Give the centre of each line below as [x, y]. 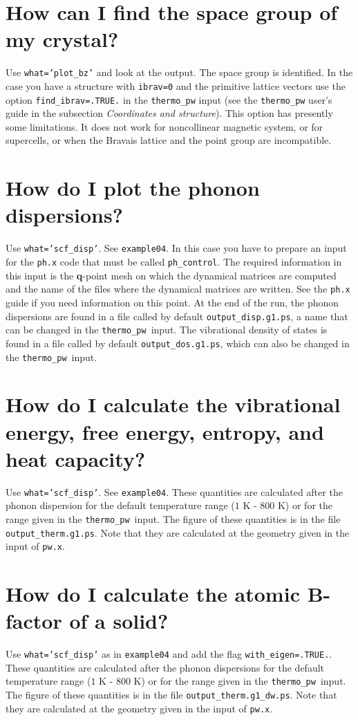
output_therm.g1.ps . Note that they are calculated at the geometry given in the [178, 532]
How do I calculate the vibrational [173, 404]
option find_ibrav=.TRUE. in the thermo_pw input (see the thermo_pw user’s [169, 99]
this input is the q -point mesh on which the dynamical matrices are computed [171, 275]
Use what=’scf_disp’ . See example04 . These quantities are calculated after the [174, 491]
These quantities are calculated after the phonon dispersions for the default [165, 667]
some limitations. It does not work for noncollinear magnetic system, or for [164, 126]
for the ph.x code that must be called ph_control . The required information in [174, 262]
